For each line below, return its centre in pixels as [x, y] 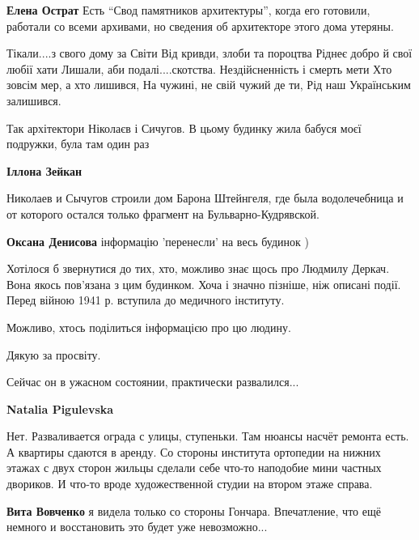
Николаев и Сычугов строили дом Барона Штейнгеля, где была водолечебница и [205, 198]
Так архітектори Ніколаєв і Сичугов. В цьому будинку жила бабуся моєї [184, 128]
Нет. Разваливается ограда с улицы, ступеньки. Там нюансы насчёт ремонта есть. [208, 436]
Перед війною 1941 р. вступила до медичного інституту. [146, 300]
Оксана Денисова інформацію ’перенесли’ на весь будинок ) [158, 241]
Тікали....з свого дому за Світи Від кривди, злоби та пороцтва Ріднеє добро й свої [209, 53]
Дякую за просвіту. [54, 354]
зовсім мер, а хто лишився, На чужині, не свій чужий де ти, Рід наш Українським [209, 85]
